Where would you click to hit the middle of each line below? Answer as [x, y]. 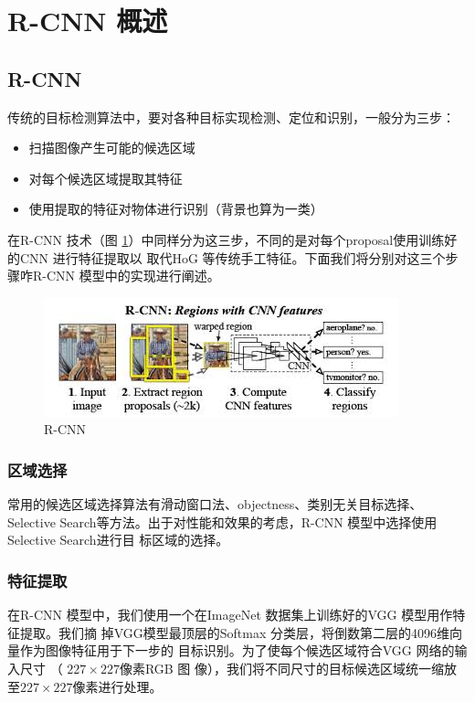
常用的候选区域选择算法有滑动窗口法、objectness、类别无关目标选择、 [215, 504]
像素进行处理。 [117, 686]
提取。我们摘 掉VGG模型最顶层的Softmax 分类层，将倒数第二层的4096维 [234, 632]
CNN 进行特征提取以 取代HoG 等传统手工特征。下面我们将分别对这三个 [232, 257]
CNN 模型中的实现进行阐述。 [133, 276]
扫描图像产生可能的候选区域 [112, 148]
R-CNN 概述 [88, 21]
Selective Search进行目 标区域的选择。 [118, 540]
